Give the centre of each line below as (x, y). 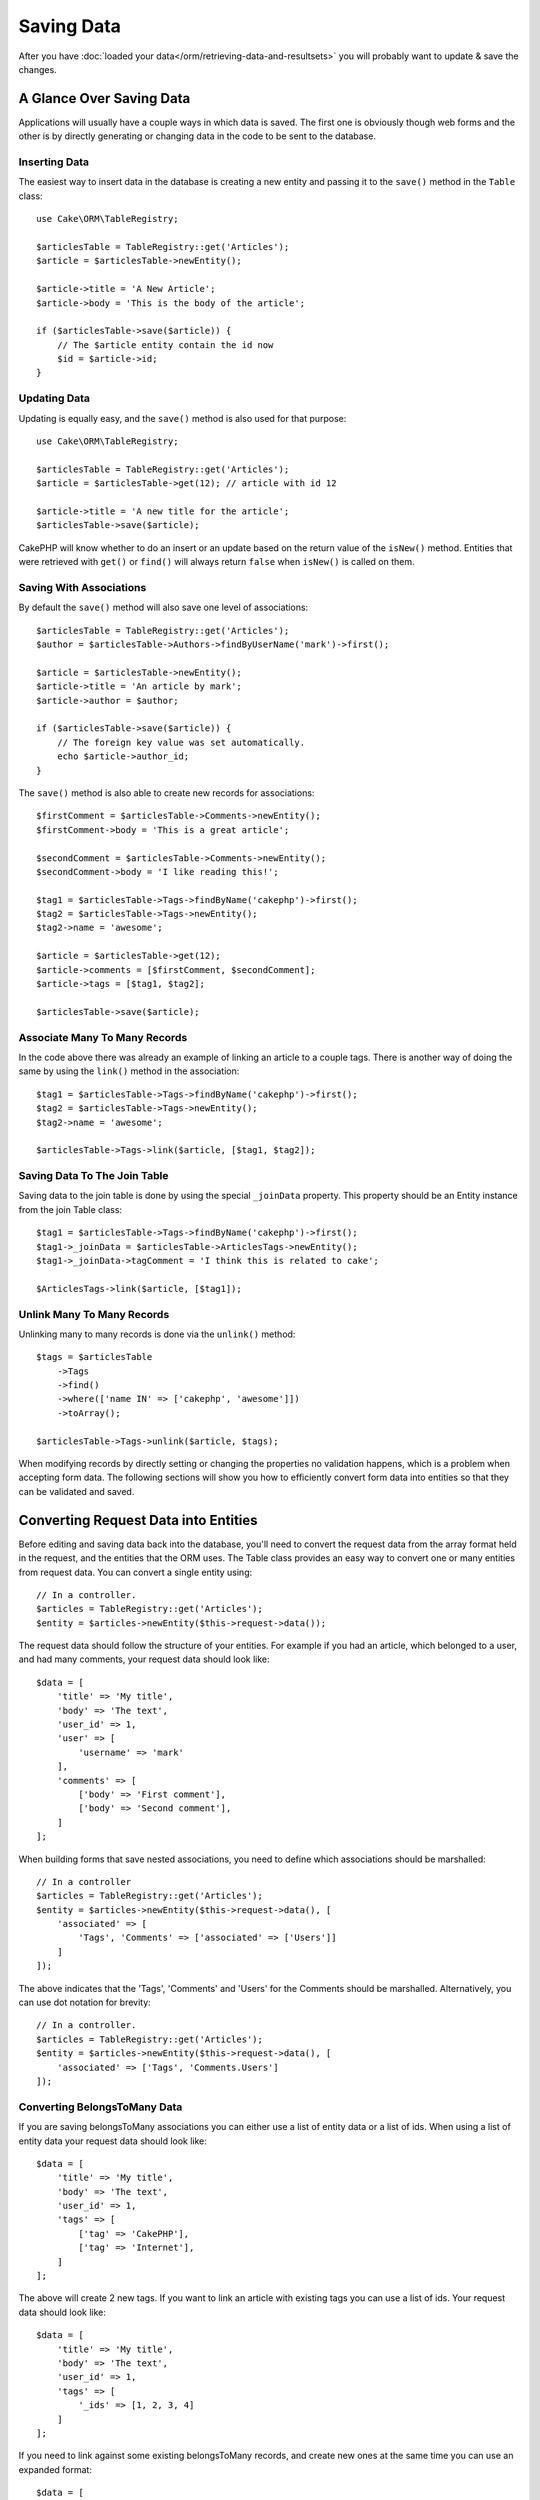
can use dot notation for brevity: (85, 2002)
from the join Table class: (70, 1209)
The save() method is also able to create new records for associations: (166, 792)
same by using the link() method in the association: (129, 1071)
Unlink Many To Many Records (94, 1314)
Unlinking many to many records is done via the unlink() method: (157, 1334)
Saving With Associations (82, 587)
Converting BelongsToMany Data (100, 2107)
